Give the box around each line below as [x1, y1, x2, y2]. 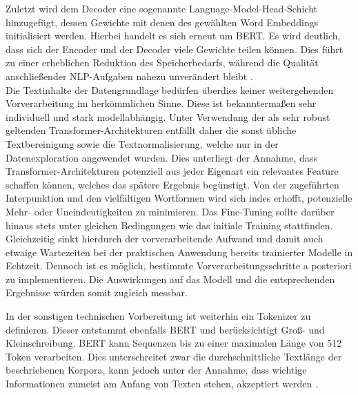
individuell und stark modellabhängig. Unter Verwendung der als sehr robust [6, 109, 330, 124]
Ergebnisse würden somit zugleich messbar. [6, 285, 188, 300]
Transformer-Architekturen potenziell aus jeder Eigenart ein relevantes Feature [6, 164, 339, 178]
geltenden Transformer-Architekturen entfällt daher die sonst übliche [6, 123, 297, 137]
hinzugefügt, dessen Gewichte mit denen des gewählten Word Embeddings [6, 15, 319, 29]
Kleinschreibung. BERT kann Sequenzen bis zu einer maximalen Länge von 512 [6, 336, 342, 350]
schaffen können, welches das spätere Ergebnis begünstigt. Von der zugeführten [6, 177, 339, 191]
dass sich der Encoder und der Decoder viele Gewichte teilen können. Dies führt [6, 41, 344, 56]
